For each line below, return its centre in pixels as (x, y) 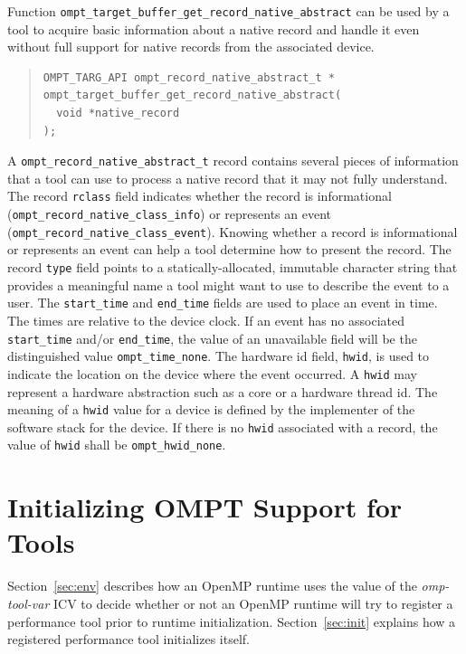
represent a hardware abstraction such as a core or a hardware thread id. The (223, 391)
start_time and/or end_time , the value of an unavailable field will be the (212, 338)
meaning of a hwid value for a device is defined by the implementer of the (211, 409)
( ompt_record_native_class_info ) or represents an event (169, 214)
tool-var (29, 603)
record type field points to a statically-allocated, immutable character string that (233, 267)
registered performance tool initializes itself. (128, 639)
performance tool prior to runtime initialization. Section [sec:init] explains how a (232, 621)
